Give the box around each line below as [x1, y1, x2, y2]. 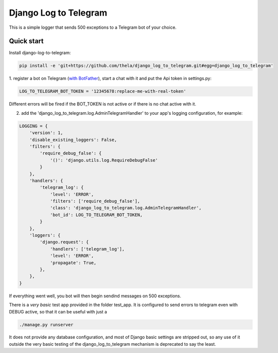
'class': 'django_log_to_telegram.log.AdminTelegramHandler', [50, 205, 202, 211]
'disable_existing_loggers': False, [29, 137, 117, 143]
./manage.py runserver [19, 322, 74, 327]
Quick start [9, 37, 44, 45]
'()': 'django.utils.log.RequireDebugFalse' [50, 157, 158, 163]
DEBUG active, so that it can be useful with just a [9, 309, 107, 314]
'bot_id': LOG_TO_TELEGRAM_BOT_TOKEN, [50, 212, 143, 217]
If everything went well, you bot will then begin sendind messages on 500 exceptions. [9, 293, 181, 299]
